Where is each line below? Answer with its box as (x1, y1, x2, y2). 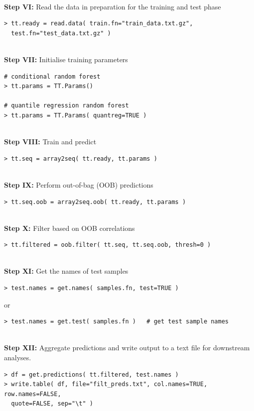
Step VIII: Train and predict (4, 136, 97, 147)
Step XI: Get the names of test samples (4, 266, 128, 276)
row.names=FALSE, (4, 390, 61, 398)
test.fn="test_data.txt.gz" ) (11, 29, 111, 37)
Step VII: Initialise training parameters (4, 54, 128, 64)
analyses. (4, 352, 31, 363)
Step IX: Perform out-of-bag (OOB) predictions (4, 179, 153, 190)
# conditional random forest (4, 73, 101, 80)
